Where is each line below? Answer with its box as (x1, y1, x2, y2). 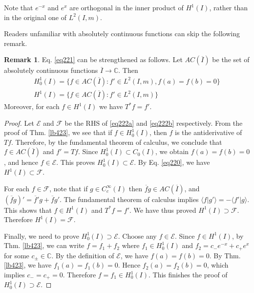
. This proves (56, 157, 95, 167)
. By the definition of (51, 250, 114, 260)
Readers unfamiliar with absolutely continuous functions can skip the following (4, 28, 240, 39)
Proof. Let (4, 117, 34, 128)
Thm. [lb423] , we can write (4, 240, 85, 250)
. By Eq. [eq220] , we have (134, 157, 210, 167)
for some (4, 250, 29, 260)
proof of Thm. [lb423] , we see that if (4, 127, 112, 137)
